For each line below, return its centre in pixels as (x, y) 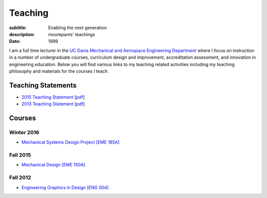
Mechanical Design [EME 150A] (53, 165)
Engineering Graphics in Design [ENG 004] (65, 187)
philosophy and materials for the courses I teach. (59, 71)
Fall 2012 (20, 178)
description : (22, 34)
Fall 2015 (20, 155)
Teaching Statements (43, 85)
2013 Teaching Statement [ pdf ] (53, 104)
